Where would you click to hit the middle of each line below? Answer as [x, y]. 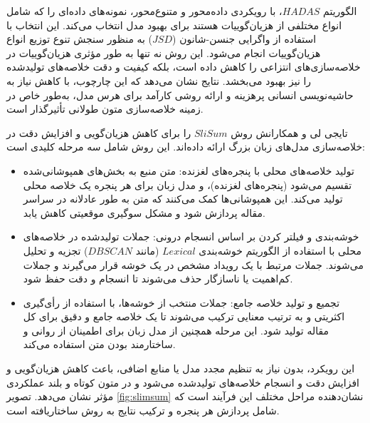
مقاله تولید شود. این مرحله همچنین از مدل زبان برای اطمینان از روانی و [176, 330]
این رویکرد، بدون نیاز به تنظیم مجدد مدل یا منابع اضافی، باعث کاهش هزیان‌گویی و [181, 368]
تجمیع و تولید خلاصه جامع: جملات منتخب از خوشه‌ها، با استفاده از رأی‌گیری [181, 302]
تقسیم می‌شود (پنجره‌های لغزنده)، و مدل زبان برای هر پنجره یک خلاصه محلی [187, 184]
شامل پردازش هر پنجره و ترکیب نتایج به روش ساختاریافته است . [143, 410]
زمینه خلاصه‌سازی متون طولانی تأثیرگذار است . [105, 109]
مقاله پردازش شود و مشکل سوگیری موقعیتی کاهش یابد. [144, 212]
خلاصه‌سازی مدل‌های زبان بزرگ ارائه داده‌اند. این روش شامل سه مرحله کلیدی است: [186, 147]
